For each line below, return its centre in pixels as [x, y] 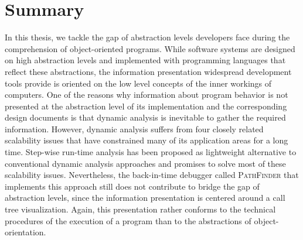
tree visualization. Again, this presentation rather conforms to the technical [140, 209]
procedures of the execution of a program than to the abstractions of [128, 220]
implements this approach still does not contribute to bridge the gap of [132, 186]
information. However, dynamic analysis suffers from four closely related [134, 128]
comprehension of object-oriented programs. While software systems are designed [150, 48]
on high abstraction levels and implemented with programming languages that [145, 60]
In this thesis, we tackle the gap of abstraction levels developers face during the [147, 37]
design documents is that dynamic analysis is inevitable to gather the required [145, 117]
